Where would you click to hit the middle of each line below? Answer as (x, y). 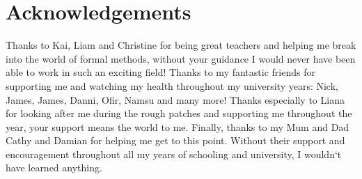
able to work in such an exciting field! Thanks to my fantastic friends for (160, 72)
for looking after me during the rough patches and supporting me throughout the (179, 113)
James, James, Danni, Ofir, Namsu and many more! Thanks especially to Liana (175, 99)
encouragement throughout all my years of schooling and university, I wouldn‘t (174, 154)
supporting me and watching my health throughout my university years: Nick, (172, 85)
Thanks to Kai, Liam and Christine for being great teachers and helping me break (181, 45)
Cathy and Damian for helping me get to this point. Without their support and (175, 140)
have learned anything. (54, 168)
